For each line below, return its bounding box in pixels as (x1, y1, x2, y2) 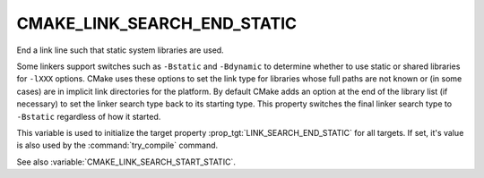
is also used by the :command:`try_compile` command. (16, 140, 219, 151)
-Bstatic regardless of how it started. (16, 111, 161, 122)
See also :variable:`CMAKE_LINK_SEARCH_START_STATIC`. (16, 157, 237, 167)
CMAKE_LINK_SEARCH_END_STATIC (16, 13, 298, 33)
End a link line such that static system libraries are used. (16, 45, 224, 55)
